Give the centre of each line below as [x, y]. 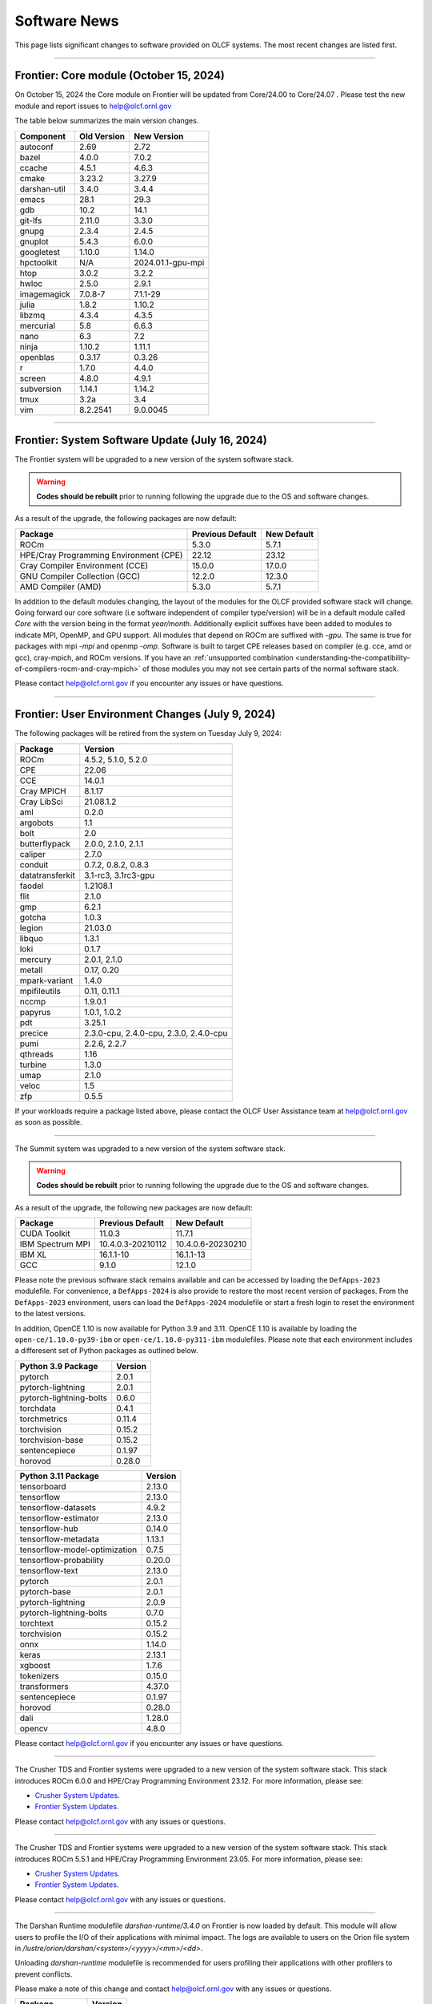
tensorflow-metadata [60, 1539]
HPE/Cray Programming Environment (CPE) [101, 555]
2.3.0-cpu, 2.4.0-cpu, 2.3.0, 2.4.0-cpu [156, 1032]
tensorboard [43, 1486]
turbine [33, 1065]
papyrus [35, 1012]
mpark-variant [46, 980]
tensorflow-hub [49, 1529]
